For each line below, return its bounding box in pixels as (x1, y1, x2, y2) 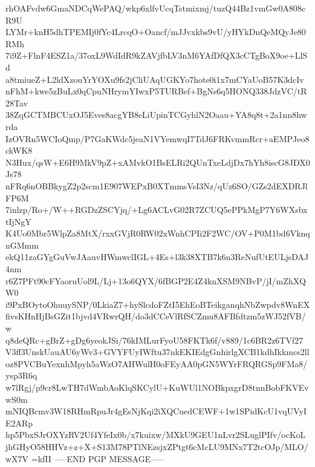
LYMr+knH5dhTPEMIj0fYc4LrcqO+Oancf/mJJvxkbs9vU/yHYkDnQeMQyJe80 (5, 25, 306, 38)
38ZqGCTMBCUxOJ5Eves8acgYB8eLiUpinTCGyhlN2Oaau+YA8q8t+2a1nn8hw (5, 108, 307, 121)
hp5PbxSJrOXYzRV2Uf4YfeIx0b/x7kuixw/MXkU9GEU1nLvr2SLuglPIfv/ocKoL (5, 428, 306, 441)
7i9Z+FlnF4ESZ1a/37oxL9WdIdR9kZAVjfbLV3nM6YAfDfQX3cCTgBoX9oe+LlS (5, 49, 308, 62)
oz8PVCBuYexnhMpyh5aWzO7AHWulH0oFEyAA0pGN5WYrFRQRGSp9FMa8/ (5, 357, 308, 370)
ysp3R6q (5, 369, 37, 382)
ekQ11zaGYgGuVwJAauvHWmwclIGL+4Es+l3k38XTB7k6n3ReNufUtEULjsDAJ (5, 250, 309, 263)
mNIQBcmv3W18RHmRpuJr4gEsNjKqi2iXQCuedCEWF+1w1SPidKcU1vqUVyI (5, 405, 307, 417)
